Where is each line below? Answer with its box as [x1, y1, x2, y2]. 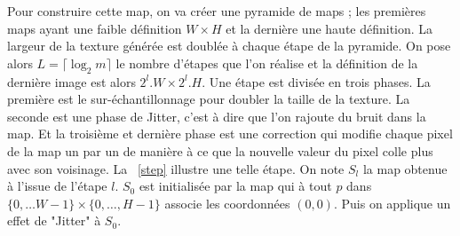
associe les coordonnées [164, 193, 290, 212]
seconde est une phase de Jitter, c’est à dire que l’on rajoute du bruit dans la [7, 106, 426, 125]
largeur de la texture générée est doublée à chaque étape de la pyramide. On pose [7, 36, 451, 55]
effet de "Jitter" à [7, 211, 101, 230]
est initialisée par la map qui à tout [139, 177, 332, 195]
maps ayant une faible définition [7, 19, 182, 37]
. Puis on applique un [333, 193, 451, 212]
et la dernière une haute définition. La [226, 19, 433, 37]
